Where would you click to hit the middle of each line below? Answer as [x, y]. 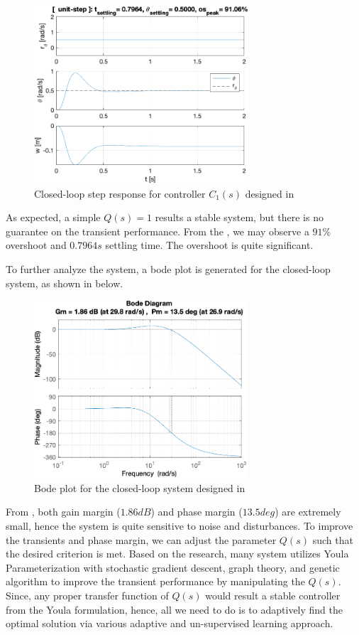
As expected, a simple [53, 217]
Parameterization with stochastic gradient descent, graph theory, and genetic [173, 567]
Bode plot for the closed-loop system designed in [140, 487]
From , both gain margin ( [63, 512]
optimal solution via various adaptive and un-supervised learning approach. [170, 623]
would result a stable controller [273, 595]
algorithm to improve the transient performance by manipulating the [155, 581]
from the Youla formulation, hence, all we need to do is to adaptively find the [175, 609]
